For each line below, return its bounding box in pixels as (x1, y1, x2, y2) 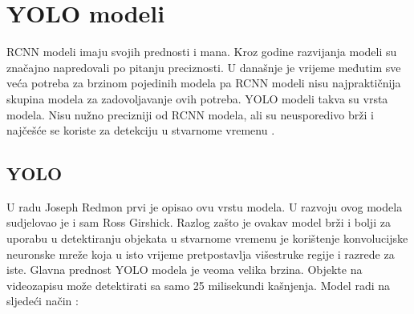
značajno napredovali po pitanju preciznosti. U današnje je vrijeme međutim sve (6, 58, 401, 75)
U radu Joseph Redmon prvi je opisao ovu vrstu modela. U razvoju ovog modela (6, 198, 403, 215)
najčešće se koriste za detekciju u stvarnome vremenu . (6, 122, 275, 139)
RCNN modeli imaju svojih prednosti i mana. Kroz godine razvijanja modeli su (6, 43, 397, 60)
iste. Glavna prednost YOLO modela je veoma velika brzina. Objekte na (6, 261, 363, 278)
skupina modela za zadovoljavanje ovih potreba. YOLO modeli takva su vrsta (6, 90, 388, 107)
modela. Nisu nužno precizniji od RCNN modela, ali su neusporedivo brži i (6, 106, 374, 123)
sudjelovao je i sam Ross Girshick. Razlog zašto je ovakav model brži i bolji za (6, 214, 391, 231)
